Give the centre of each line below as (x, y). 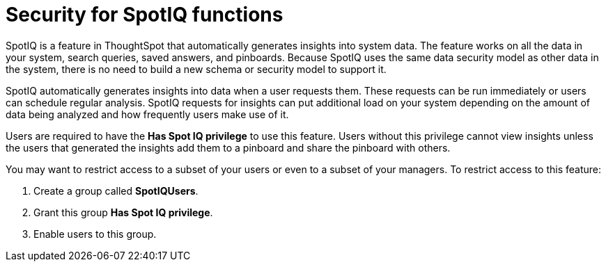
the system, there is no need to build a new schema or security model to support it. (196, 69)
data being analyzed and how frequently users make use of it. (147, 114)
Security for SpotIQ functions (145, 15)
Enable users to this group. (95, 234)
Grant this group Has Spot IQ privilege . (123, 212)
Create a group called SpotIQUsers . (116, 191)
